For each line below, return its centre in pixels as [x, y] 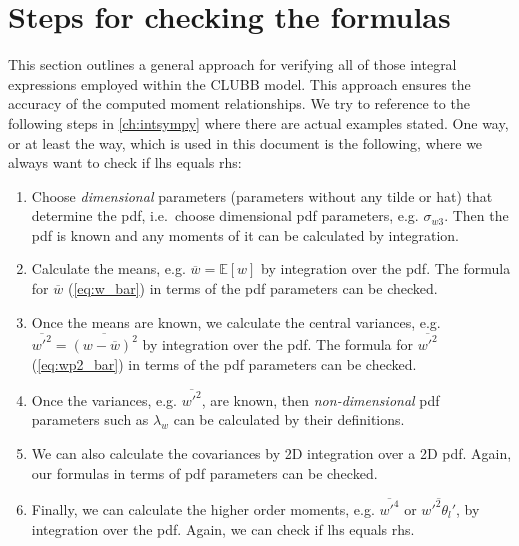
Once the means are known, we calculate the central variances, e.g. [236, 321]
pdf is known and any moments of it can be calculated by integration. [245, 234]
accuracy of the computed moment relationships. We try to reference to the [239, 103]
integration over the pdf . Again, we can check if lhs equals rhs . [223, 528]
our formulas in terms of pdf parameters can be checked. [204, 472]
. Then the [476, 215]
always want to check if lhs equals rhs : [125, 162]
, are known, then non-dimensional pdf [320, 399]
